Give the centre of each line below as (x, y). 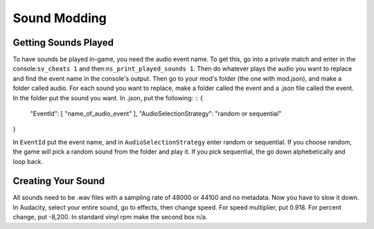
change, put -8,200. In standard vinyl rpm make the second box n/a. (110, 217)
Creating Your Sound (59, 181)
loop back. (28, 161)
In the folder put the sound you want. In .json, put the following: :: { (108, 98)
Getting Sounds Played (63, 43)
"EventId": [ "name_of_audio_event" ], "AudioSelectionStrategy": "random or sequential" (156, 113)
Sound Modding (60, 18)
